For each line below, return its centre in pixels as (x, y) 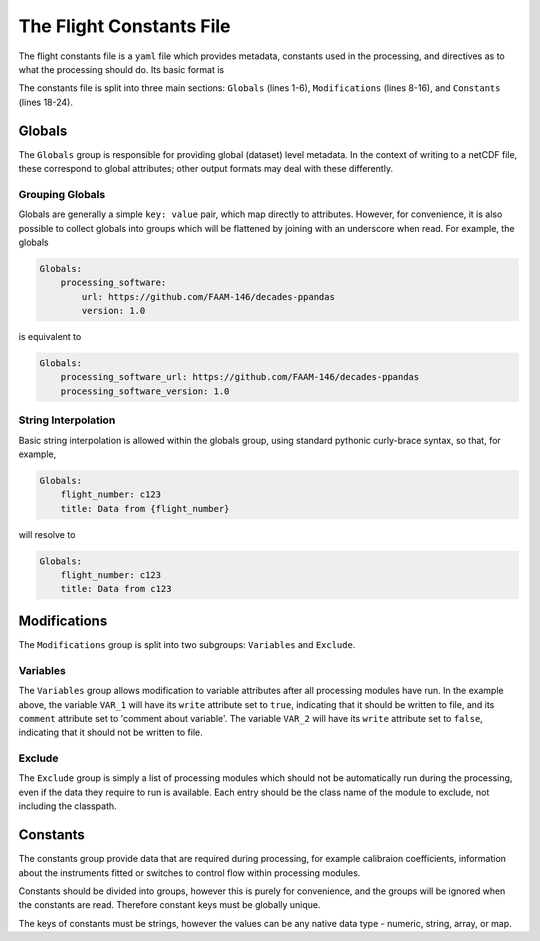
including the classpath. (67, 806)
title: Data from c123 (116, 589)
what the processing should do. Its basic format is (121, 69)
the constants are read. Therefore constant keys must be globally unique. (169, 905)
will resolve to (47, 534)
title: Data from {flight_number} (145, 508)
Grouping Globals (62, 194)
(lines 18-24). (46, 102)
